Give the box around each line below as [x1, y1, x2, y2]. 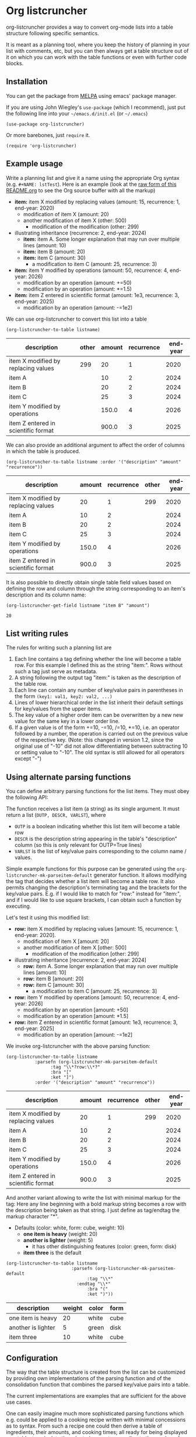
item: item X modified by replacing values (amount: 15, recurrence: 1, [14, 198, 180, 205]
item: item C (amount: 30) [23, 254, 86, 261]
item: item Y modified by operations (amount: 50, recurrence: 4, [14, 267, 169, 274]
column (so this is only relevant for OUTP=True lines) [14, 842, 142, 849]
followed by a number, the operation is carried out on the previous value [14, 730, 188, 737]
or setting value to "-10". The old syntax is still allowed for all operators [14, 749, 185, 756]
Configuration [6, 1353, 58, 1363]
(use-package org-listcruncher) [6, 121, 85, 127]
